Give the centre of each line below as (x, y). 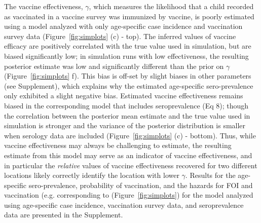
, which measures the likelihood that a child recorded (171, 6)
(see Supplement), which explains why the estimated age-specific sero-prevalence (129, 85)
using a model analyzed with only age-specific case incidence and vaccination (123, 26)
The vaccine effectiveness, (44, 6)
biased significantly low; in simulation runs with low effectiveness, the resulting (126, 55)
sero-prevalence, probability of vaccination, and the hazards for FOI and (141, 185)
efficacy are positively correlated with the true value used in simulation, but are (128, 46)
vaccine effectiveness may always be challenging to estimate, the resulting (118, 145)
